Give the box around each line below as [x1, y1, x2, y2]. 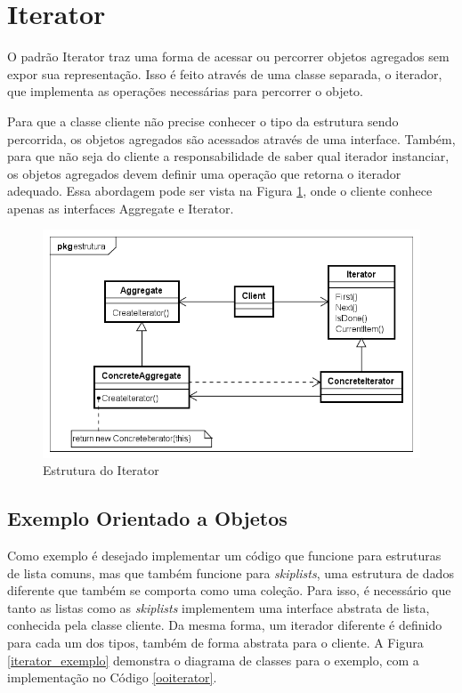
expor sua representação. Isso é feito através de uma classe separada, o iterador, [7, 64, 442, 83]
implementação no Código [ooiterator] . [7, 668, 217, 687]
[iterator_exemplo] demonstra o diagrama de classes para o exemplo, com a [7, 650, 419, 669]
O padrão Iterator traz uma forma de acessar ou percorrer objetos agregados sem [7, 47, 450, 66]
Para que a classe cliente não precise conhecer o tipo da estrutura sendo [7, 111, 399, 130]
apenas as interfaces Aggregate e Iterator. [7, 198, 234, 217]
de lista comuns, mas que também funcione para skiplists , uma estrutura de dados [7, 563, 454, 582]
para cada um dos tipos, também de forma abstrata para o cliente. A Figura [7, 633, 424, 652]
